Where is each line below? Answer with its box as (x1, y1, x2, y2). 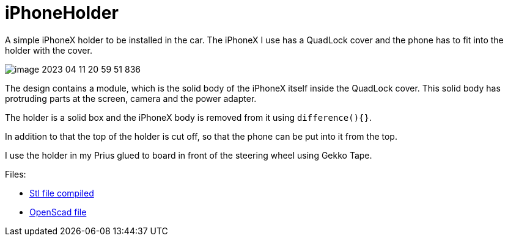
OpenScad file (29, 206, 87, 217)
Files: (5, 168, 26, 179)
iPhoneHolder (5, 2, 119, 23)
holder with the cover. (5, 45, 92, 56)
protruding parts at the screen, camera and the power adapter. (5, 93, 257, 104)
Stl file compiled (29, 187, 94, 198)
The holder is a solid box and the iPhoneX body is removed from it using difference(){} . (5, 112, 372, 123)
